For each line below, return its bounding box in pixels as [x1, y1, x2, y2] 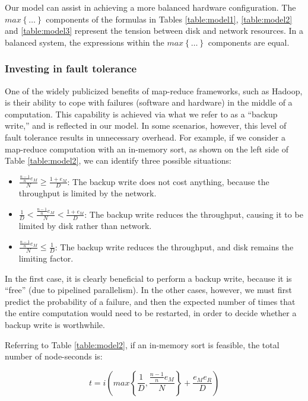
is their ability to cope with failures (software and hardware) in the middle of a [5, 96, 293, 109]
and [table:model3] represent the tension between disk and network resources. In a [5, 24, 304, 37]
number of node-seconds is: [5, 350, 103, 362]
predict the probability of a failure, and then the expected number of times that [5, 295, 296, 307]
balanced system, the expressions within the [5, 36, 164, 48]
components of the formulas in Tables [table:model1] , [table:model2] [46, 12, 293, 25]
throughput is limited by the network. [18, 187, 157, 199]
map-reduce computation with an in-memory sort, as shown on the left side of [5, 142, 288, 155]
